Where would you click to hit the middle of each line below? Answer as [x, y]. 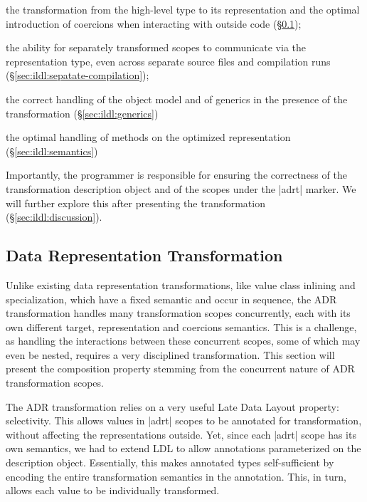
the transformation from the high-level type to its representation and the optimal [183, 9]
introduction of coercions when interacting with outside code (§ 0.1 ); [154, 23]
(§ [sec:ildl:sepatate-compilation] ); [78, 75]
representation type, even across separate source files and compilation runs [168, 61]
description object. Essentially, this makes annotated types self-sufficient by [170, 462]
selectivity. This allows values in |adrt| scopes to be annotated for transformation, [184, 420]
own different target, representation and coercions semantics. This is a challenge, [181, 326]
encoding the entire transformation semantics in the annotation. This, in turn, [176, 476]
